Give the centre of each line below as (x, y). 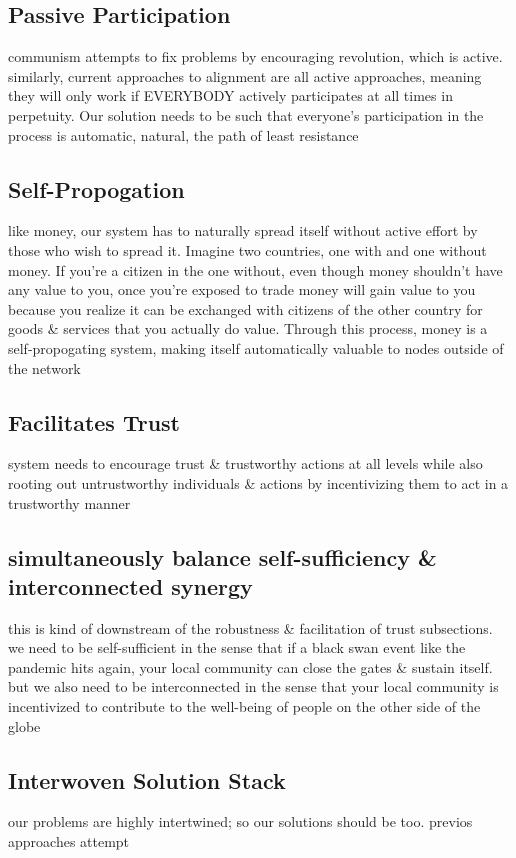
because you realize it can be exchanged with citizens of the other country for (245, 308)
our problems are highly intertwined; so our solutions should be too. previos (240, 821)
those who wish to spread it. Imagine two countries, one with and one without (247, 249)
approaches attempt (69, 841)
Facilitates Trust (94, 421)
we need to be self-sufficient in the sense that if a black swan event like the (237, 647)
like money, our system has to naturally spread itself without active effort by (243, 230)
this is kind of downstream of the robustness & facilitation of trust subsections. (250, 627)
